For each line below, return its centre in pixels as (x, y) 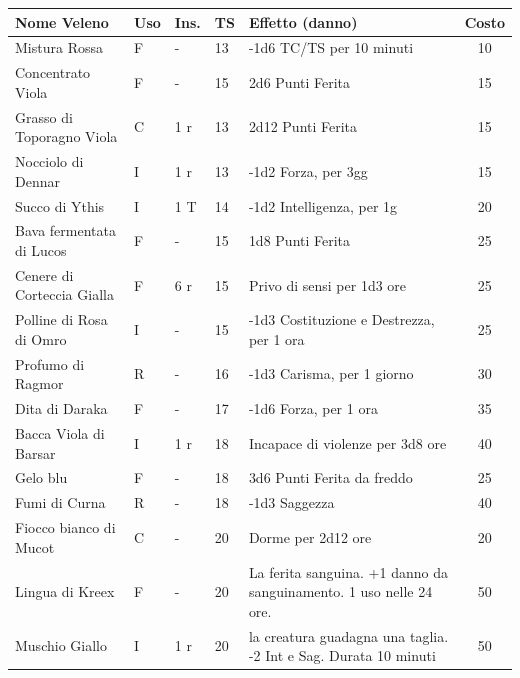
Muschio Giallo (61, 645)
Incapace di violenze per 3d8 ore (347, 442)
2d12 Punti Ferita (303, 126)
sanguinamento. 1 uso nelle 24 (340, 591)
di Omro (41, 338)
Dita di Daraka (61, 408)
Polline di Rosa (61, 319)
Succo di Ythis (60, 205)
